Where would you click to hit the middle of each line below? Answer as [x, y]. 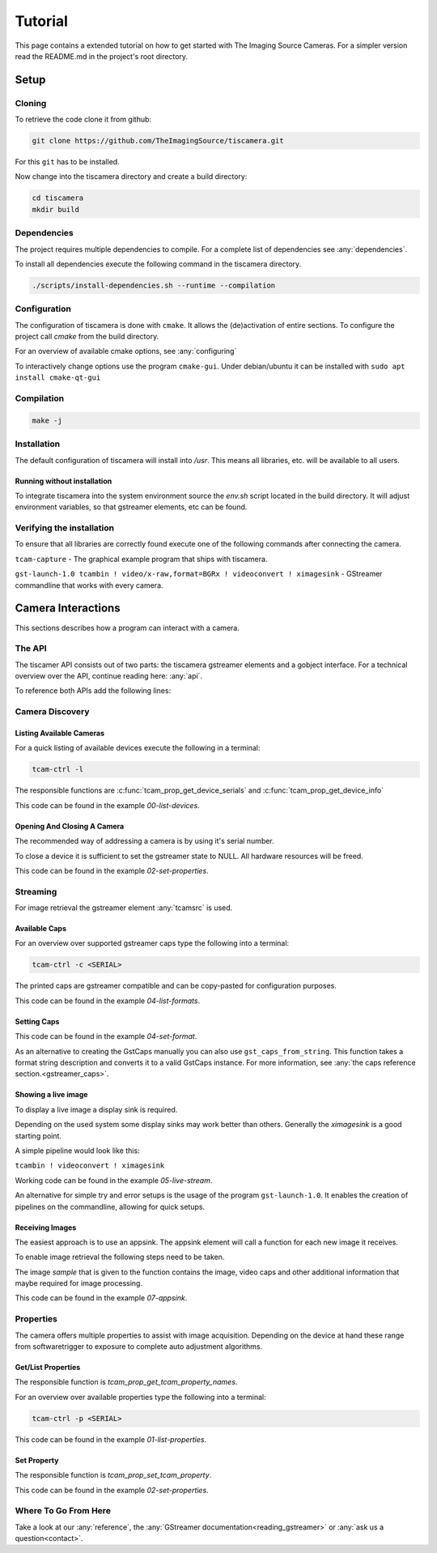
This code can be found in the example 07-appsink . [101, 1298]
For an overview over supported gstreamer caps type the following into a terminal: [152, 943]
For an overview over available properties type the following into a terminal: [140, 1397]
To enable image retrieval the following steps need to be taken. [120, 1257]
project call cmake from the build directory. [87, 337]
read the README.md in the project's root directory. [102, 56]
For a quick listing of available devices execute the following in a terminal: [138, 748]
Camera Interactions [68, 608]
